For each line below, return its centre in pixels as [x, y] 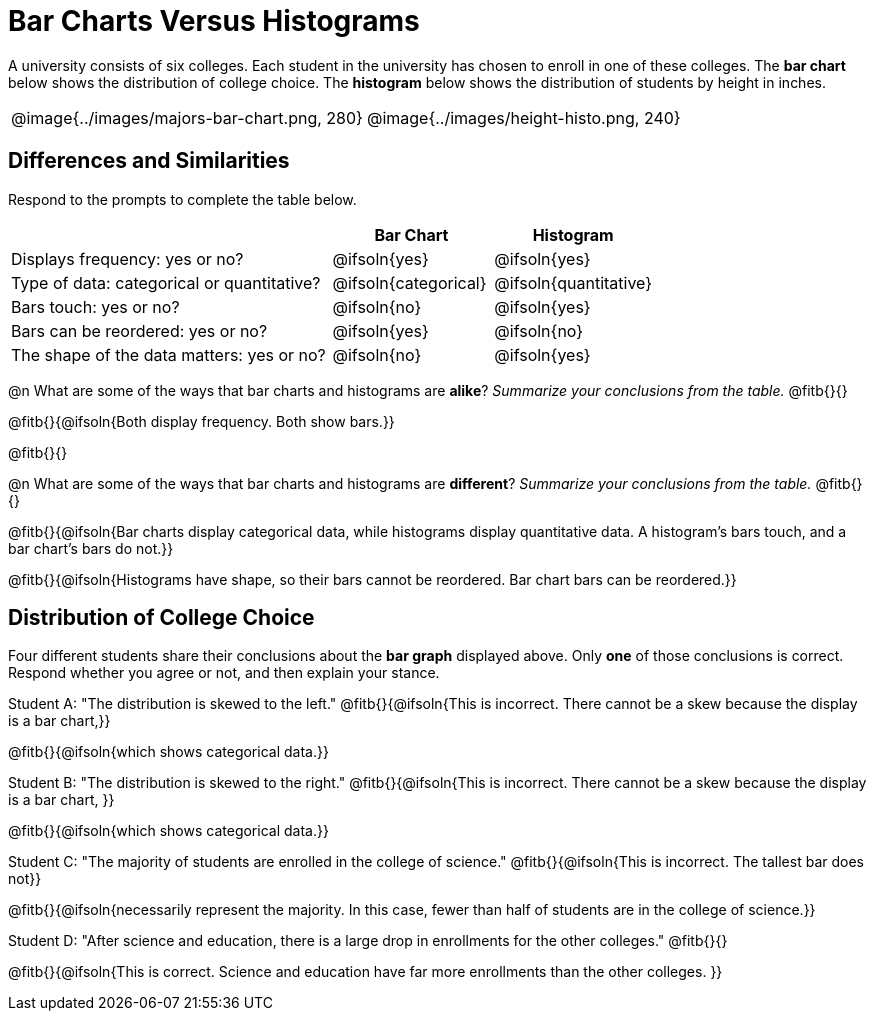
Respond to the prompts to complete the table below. [182, 199]
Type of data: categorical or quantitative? [166, 282]
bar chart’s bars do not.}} [91, 548]
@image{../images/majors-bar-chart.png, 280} [187, 117]
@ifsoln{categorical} [409, 282]
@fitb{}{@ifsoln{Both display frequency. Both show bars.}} [201, 421]
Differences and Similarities [149, 161]
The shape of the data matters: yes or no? [168, 354]
